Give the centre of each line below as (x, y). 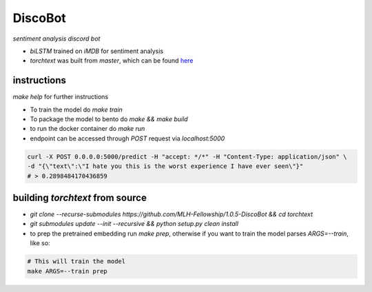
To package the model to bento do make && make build (109, 119)
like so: (40, 243)
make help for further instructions (61, 97)
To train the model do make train (76, 109)
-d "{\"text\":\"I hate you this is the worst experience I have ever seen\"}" (165, 166)
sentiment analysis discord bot (56, 39)
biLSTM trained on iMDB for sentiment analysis (97, 51)
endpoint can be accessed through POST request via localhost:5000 (127, 138)
